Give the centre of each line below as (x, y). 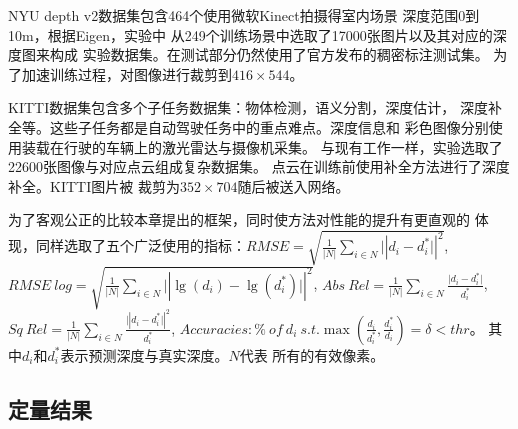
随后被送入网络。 (293, 185)
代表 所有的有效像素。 (312, 354)
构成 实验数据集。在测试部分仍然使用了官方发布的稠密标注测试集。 (269, 54)
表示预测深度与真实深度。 (144, 354)
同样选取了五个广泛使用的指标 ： (140, 245)
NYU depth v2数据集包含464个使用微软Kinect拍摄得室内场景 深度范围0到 (244, 15)
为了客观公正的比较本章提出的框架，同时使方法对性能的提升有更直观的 (239, 219)
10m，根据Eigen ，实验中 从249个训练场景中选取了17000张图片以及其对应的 (250, 34)
